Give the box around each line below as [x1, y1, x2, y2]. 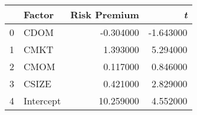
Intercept [24, 94, 61, 107]
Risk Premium [70, 8, 139, 21]
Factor [24, 8, 54, 21]
